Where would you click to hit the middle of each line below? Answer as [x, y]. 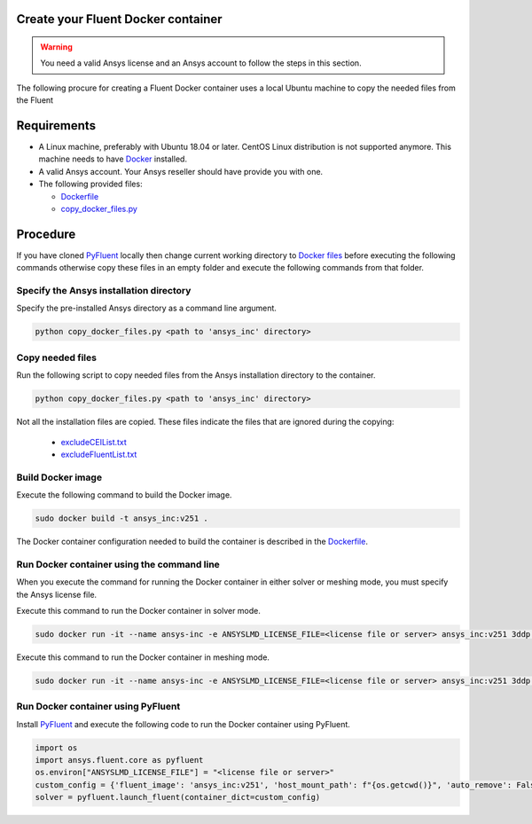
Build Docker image [59, 477]
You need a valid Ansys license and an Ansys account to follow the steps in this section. [201, 63]
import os [56, 748]
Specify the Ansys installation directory [104, 291]
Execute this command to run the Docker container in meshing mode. [143, 657]
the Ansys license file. [57, 594]
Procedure [46, 234]
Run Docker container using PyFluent [98, 707]
